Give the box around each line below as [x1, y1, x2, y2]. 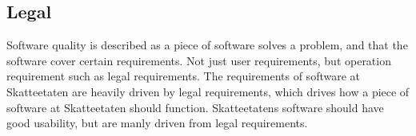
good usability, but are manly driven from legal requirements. [6, 115, 308, 131]
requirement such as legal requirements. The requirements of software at [6, 68, 360, 84]
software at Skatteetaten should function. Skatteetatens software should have [6, 99, 384, 115]
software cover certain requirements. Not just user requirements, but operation [6, 52, 391, 68]
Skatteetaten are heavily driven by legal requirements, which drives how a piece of [6, 83, 410, 99]
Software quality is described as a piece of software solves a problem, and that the [6, 37, 408, 53]
